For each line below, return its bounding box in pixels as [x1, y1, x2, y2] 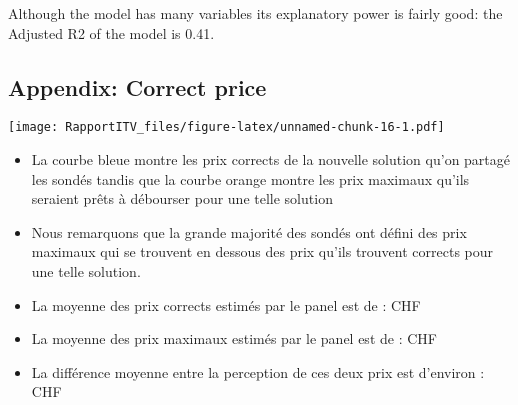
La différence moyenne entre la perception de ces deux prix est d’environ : [31, 361, 485, 382]
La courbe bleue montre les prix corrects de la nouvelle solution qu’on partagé [31, 149, 511, 170]
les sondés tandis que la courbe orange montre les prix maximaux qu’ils [31, 168, 470, 189]
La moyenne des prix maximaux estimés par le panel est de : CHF [31, 328, 437, 349]
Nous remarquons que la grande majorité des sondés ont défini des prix [31, 221, 467, 242]
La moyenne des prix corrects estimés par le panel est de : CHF [31, 294, 421, 315]
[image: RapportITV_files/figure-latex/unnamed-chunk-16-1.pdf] [8, 120, 445, 135]
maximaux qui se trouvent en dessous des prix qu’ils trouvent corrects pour [31, 241, 494, 262]
